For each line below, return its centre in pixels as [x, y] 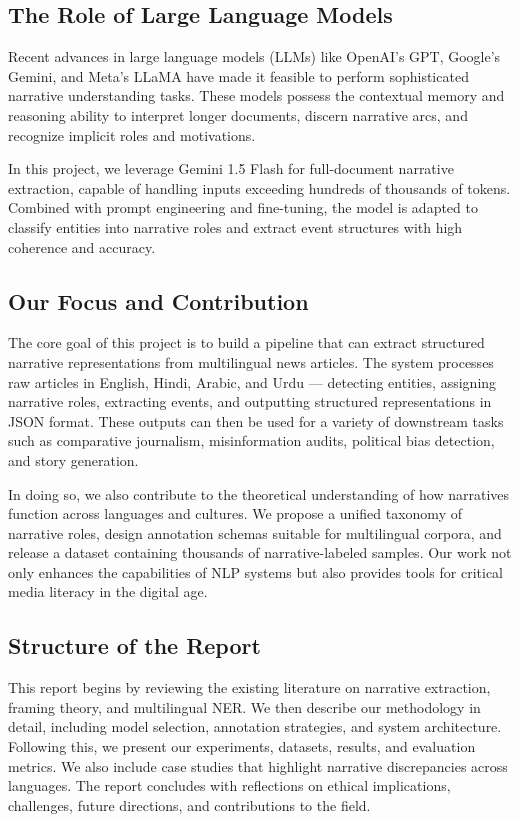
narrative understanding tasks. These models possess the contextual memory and [256, 95]
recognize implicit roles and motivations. [132, 134]
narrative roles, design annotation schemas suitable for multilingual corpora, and [255, 532]
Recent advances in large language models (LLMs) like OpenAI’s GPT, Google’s [254, 56]
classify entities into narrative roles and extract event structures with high [235, 226]
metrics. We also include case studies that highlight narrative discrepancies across [258, 765]
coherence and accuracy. [82, 246]
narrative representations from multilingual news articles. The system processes [251, 361]
